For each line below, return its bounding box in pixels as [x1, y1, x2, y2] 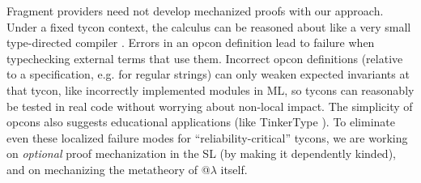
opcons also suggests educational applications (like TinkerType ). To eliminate [6, 113, 395, 130]
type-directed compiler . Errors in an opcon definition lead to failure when [6, 34, 375, 51]
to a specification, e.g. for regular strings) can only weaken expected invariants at [6, 66, 410, 83]
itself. [220, 160, 248, 177]
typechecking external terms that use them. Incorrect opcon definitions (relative [6, 49, 403, 66]
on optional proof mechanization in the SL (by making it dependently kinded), [6, 145, 396, 162]
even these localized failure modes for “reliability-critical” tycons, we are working [6, 129, 408, 146]
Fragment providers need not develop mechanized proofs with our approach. [6, 2, 384, 19]
